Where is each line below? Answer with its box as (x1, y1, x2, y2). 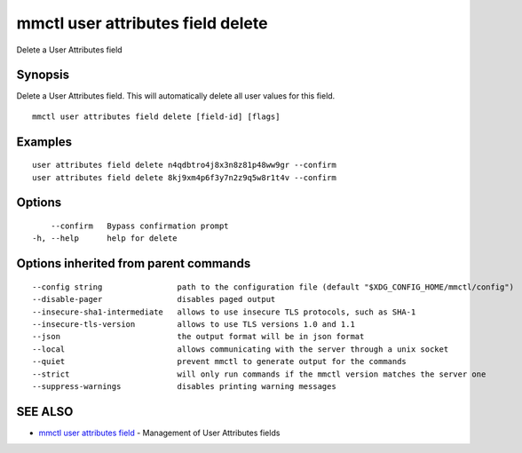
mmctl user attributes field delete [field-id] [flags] (32, 111, 281, 122)
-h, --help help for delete (32, 234, 178, 243)
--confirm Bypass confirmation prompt (50, 221, 230, 231)
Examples (16, 134, 73, 149)
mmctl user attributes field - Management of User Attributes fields (38, 427, 281, 438)
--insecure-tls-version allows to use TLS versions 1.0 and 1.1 (32, 320, 355, 330)
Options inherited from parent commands (16, 256, 251, 271)
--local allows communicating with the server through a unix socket (32, 344, 449, 354)
